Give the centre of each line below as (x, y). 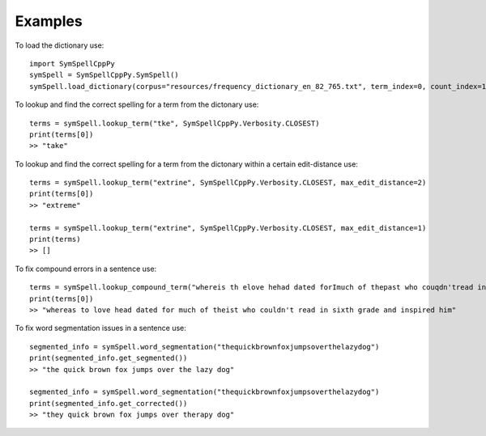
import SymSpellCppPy (72, 63)
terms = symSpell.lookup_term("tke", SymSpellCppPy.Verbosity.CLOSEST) (175, 123)
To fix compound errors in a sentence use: (86, 269)
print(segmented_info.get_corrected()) (109, 403)
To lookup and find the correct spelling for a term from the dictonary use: (137, 104)
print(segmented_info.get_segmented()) (109, 358)
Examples (49, 21)
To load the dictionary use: (60, 45)
